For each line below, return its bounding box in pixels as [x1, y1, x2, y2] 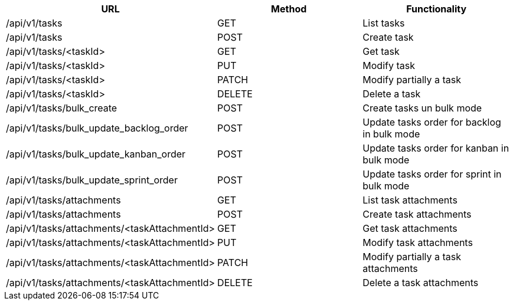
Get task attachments [362, 222, 458, 234]
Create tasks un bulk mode [362, 102, 482, 114]
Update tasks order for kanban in [362, 142, 509, 154]
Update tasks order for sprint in [362, 168, 502, 180]
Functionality [406, 3, 467, 15]
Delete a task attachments [362, 277, 479, 288]
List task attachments [362, 194, 458, 206]
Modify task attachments [362, 237, 473, 248]
